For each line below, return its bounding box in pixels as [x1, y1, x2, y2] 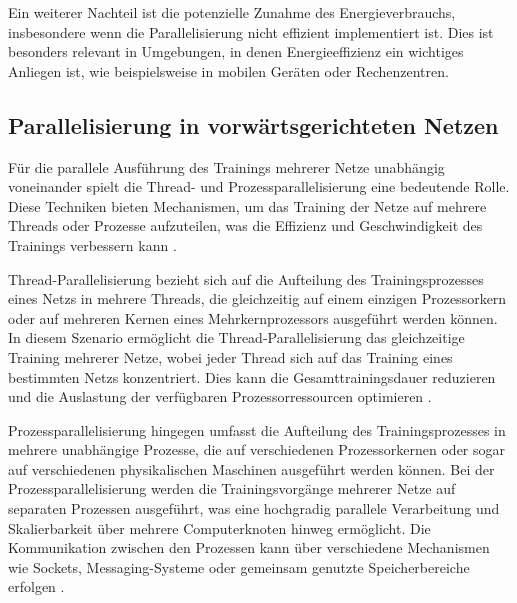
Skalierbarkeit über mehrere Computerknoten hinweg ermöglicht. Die [8, 517, 431, 538]
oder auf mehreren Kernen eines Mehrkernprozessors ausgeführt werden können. [8, 307, 498, 328]
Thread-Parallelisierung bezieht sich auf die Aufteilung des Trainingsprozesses [8, 268, 484, 289]
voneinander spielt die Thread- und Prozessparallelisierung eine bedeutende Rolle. [8, 176, 510, 197]
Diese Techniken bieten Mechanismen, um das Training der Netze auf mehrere [8, 195, 487, 216]
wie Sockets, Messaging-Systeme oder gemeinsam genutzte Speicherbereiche [8, 556, 470, 577]
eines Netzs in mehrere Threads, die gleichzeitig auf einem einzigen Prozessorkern [8, 288, 507, 309]
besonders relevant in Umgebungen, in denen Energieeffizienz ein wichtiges [8, 41, 464, 62]
